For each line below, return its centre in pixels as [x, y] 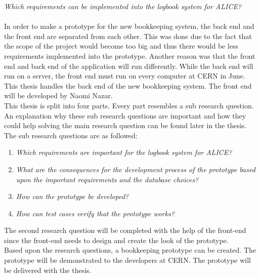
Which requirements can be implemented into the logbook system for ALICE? [123, 6]
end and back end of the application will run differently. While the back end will [129, 66]
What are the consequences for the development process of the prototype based [136, 169]
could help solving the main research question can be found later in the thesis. [125, 125]
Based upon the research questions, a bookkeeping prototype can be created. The [130, 250]
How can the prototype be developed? [72, 196]
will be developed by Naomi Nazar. [58, 95]
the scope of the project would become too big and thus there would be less [121, 46]
